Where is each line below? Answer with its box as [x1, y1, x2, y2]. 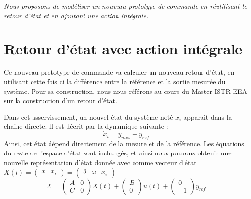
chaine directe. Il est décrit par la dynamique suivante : [4, 121, 168, 131]
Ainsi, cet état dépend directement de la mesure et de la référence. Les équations [4, 138, 244, 148]
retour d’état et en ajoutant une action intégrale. [4, 10, 149, 20]
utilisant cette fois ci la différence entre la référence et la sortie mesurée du [4, 76, 226, 86]
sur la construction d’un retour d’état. [4, 95, 117, 106]
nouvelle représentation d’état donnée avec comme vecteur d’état [4, 157, 197, 168]
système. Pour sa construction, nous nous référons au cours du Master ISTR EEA [4, 86, 248, 96]
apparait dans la [183, 111, 232, 122]
